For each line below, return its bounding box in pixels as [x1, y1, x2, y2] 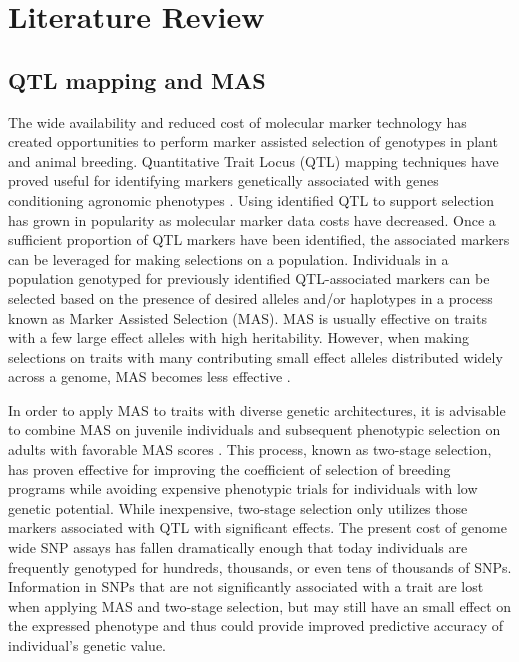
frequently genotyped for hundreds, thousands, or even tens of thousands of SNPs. [8, 556, 512, 577]
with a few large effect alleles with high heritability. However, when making [8, 327, 470, 348]
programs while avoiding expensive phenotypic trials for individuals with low [8, 478, 478, 499]
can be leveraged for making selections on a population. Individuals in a [8, 248, 449, 269]
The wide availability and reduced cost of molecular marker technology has [8, 111, 467, 132]
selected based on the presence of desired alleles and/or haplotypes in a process [8, 287, 493, 308]
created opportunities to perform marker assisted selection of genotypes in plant [8, 131, 498, 152]
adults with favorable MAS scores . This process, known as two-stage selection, [8, 439, 492, 460]
